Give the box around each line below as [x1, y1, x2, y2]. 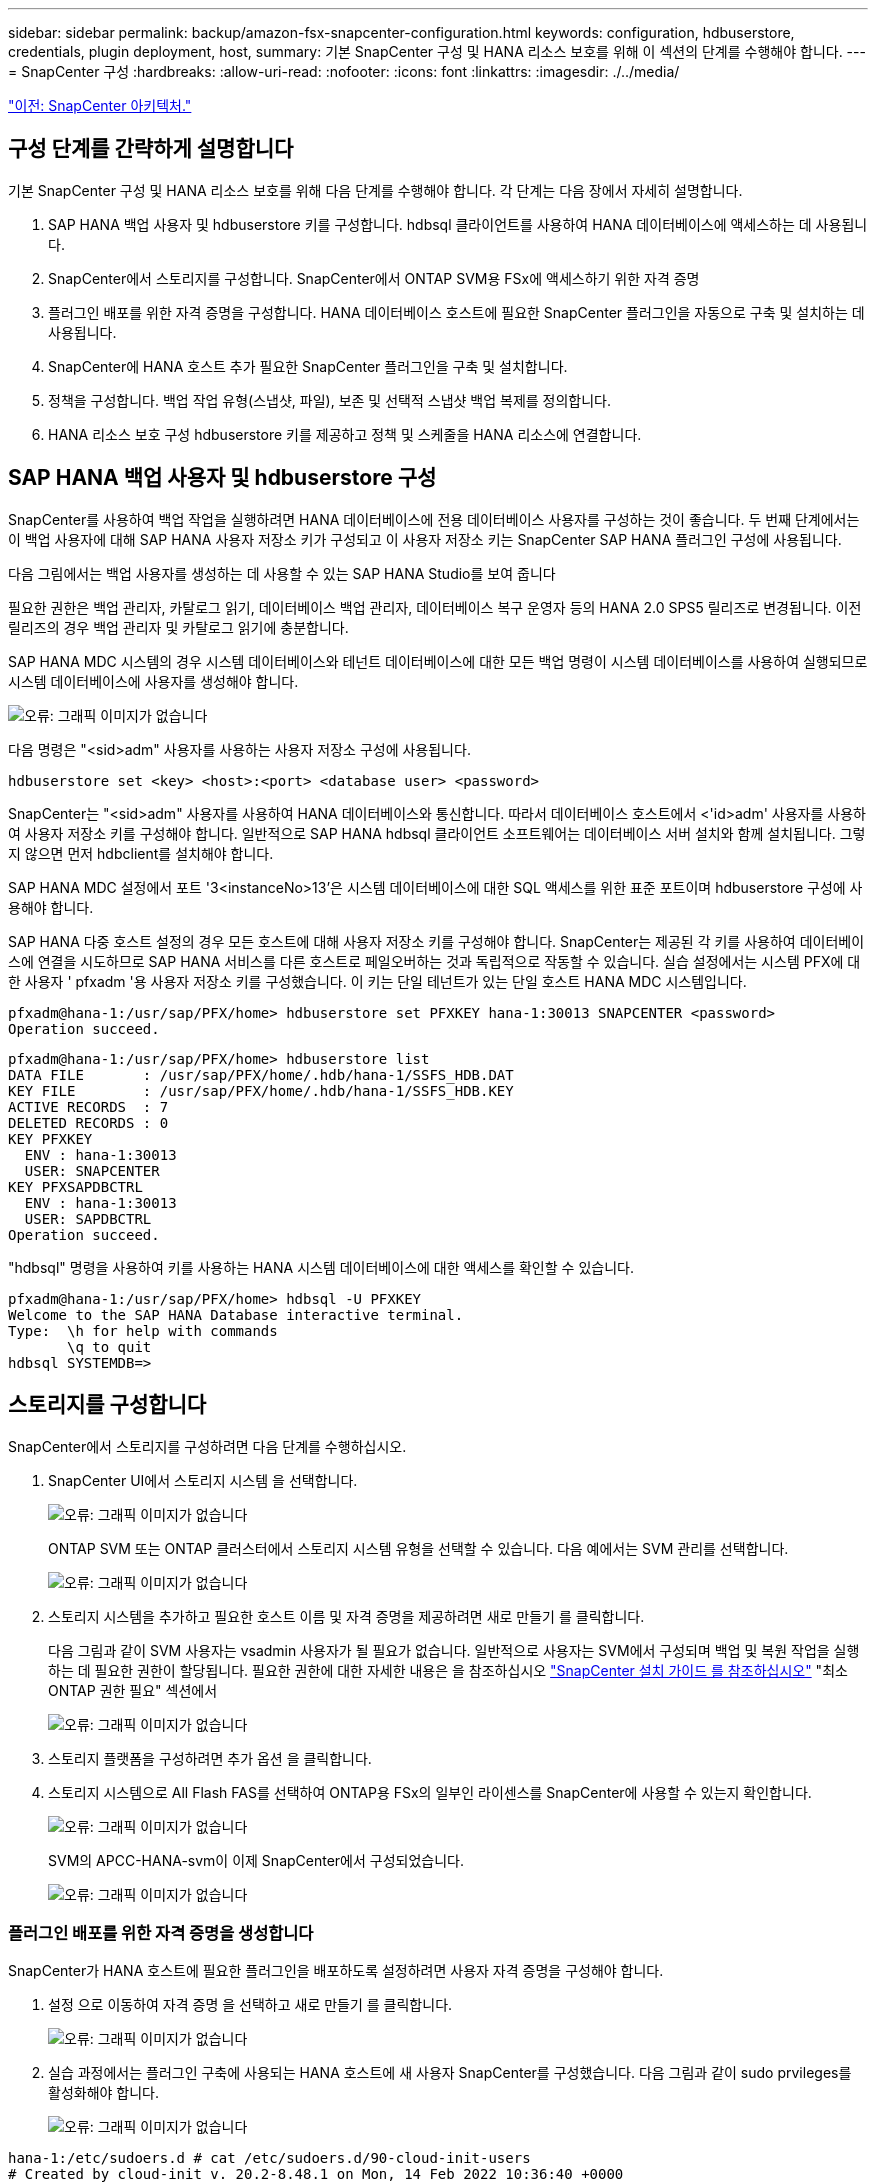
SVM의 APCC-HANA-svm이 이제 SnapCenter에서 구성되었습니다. [48, 1851, 464, 1869]
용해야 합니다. [8, 898, 94, 916]
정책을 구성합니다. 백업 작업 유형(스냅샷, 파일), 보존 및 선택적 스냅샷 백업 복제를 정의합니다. [48, 391, 612, 409]
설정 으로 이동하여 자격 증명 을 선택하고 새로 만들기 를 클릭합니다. [48, 1996, 453, 2014]
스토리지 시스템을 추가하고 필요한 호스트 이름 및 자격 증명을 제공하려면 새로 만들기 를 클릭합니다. [48, 1607, 645, 1625]
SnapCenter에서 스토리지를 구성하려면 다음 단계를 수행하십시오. [8, 1437, 407, 1455]
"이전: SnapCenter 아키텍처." [8, 97, 192, 114]
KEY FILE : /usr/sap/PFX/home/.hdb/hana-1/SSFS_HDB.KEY [8, 1082, 514, 1099]
